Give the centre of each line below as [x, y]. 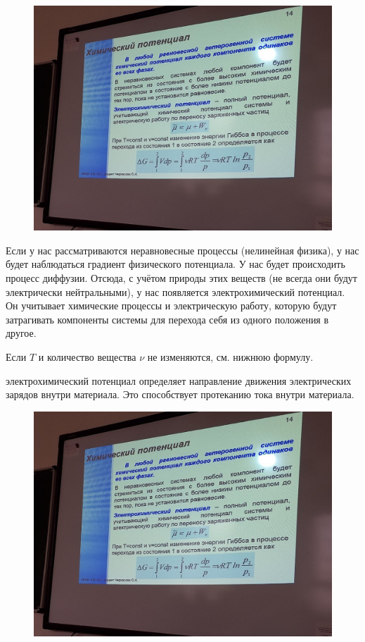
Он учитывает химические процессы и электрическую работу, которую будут [171, 305]
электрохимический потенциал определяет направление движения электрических [179, 380]
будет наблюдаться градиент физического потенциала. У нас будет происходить [175, 264]
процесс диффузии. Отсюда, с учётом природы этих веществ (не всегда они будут [181, 278]
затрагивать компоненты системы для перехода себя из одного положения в [167, 319]
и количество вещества [87, 356]
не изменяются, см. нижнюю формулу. [230, 356]
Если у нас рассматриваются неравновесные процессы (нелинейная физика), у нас [182, 250]
